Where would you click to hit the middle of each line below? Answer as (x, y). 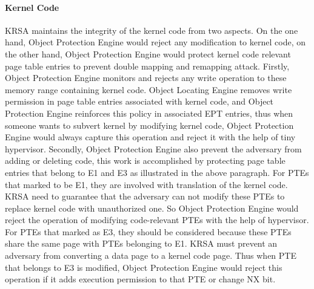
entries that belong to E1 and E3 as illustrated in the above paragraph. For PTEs (157, 172)
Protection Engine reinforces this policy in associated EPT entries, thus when (149, 113)
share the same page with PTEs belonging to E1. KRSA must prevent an (141, 243)
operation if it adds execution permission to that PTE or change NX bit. (140, 279)
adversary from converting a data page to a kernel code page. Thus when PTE (151, 255)
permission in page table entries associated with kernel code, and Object (139, 101)
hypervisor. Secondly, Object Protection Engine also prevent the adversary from (153, 148)
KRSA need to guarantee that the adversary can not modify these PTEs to (145, 196)
